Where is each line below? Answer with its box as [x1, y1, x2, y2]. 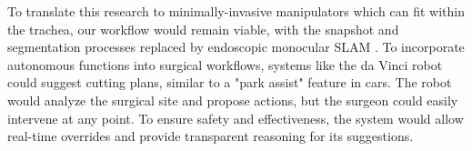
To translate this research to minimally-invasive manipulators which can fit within [7, 2, 465, 20]
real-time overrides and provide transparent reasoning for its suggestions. [7, 126, 414, 146]
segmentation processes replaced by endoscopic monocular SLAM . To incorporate [7, 37, 465, 56]
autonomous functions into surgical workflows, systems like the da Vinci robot [7, 55, 443, 74]
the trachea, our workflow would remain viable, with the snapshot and [7, 19, 399, 38]
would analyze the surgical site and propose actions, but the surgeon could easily [7, 90, 458, 109]
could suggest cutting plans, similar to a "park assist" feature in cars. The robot [7, 73, 452, 92]
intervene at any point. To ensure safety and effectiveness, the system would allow [7, 108, 464, 127]
